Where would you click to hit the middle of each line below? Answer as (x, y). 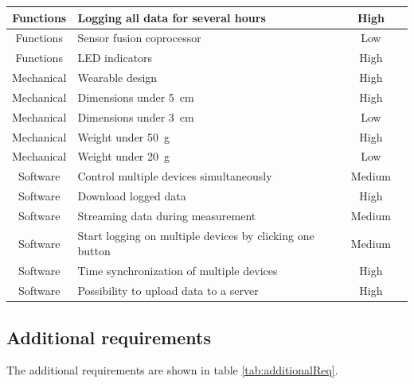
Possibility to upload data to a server (168, 291)
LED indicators (115, 58)
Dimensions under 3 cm (136, 116)
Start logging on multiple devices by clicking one (196, 235)
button (94, 251)
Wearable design (117, 78)
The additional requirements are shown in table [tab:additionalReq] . (172, 370)
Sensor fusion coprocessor (139, 38)
